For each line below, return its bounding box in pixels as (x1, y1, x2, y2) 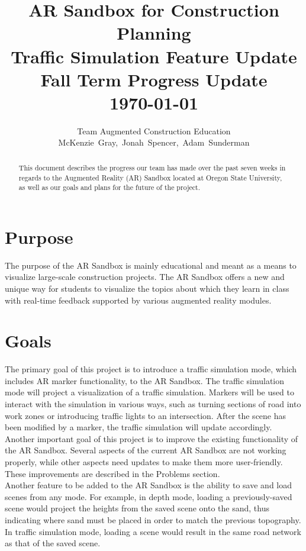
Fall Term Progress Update (40, 67, 268, 91)
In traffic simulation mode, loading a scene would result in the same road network (5, 525, 301, 537)
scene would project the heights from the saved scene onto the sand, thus (5, 502, 269, 514)
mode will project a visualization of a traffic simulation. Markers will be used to (5, 386, 294, 398)
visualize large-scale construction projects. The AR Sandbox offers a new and (5, 270, 285, 283)
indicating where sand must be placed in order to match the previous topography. (5, 513, 301, 526)
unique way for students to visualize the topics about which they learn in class (5, 282, 289, 294)
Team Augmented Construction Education (77, 124, 231, 137)
